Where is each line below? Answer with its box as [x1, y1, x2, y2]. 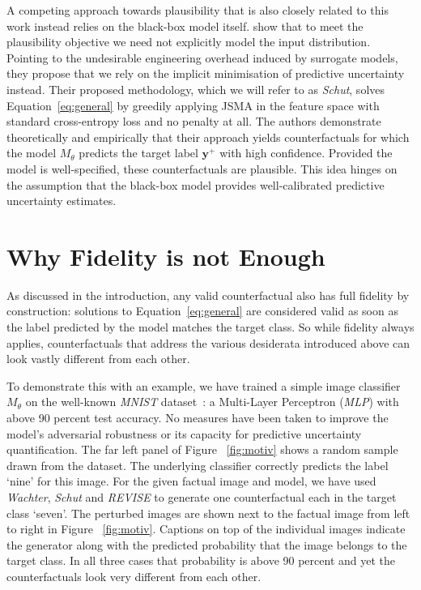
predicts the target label [79, 144, 198, 161]
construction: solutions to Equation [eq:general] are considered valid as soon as [6, 302, 398, 319]
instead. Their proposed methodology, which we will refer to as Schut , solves [6, 80, 385, 97]
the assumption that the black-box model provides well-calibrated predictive [6, 176, 385, 193]
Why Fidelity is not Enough [6, 239, 325, 272]
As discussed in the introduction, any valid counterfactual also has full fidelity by [6, 286, 410, 303]
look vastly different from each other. [6, 350, 190, 367]
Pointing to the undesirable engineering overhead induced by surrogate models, [6, 49, 398, 66]
